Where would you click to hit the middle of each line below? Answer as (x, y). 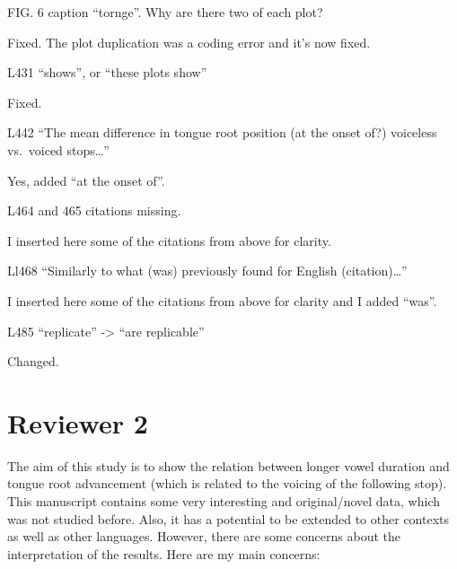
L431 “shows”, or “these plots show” (107, 72)
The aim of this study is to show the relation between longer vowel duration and (228, 465)
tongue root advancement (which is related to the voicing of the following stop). (227, 483)
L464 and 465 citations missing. (94, 210)
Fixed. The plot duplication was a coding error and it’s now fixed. (189, 42)
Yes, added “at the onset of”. (86, 180)
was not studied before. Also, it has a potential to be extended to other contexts (228, 518)
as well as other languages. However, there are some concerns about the (204, 536)
